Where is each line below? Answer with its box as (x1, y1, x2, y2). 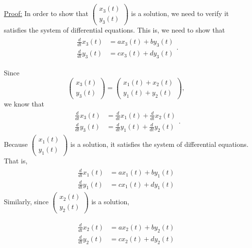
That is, (4, 156, 28, 166)
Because (4, 139, 28, 149)
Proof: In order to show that (4, 8, 88, 18)
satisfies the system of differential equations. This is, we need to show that (4, 24, 225, 35)
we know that (4, 98, 44, 108)
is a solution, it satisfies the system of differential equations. (70, 139, 249, 149)
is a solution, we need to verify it (131, 8, 229, 18)
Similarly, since (4, 196, 49, 207)
